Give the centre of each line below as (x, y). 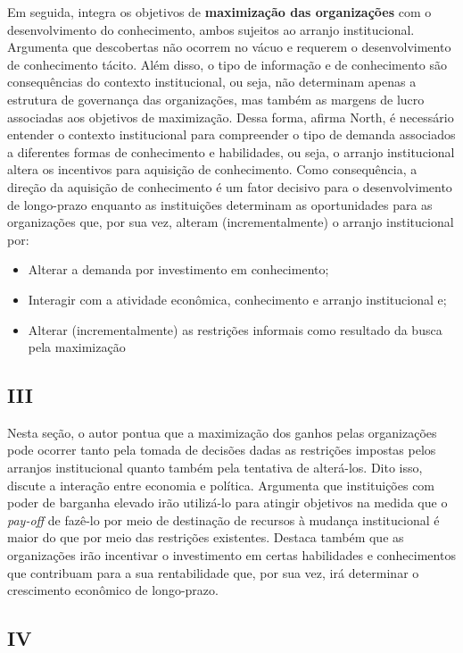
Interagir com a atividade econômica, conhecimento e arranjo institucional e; (237, 299)
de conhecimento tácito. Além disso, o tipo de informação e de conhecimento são (227, 64)
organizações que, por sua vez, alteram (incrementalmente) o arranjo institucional (231, 222)
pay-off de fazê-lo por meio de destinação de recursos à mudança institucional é (223, 519)
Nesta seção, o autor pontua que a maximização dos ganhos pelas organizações (222, 432)
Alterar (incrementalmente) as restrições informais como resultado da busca (235, 329)
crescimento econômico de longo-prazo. (113, 590)
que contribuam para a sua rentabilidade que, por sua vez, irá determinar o (213, 572)
